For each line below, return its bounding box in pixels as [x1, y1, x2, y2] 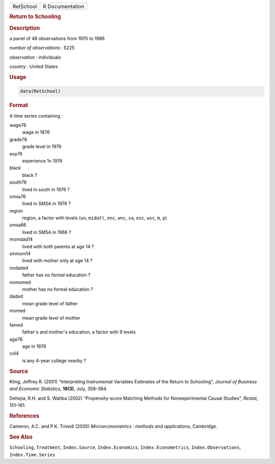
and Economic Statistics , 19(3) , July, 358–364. [9, 385, 108, 392]
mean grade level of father [22, 300, 78, 306]
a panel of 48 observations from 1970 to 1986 [9, 35, 105, 41]
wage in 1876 [22, 129, 50, 135]
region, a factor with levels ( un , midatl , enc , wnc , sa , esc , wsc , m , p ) [22, 215, 168, 221]
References [9, 412, 40, 419]
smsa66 [9, 222, 26, 228]
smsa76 [9, 193, 26, 199]
